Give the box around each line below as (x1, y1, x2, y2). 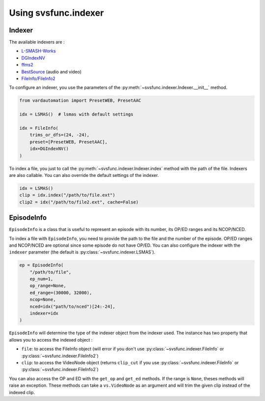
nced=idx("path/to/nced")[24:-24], (29, 304, 115, 309)
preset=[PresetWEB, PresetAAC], (29, 139, 108, 144)
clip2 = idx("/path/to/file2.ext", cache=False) (19, 199, 139, 205)
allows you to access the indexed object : (9, 337, 93, 343)
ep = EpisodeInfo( (19, 262, 64, 268)
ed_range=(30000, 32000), (29, 290, 92, 295)
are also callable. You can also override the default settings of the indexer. (9, 172, 159, 178)
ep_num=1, (29, 276, 53, 282)
